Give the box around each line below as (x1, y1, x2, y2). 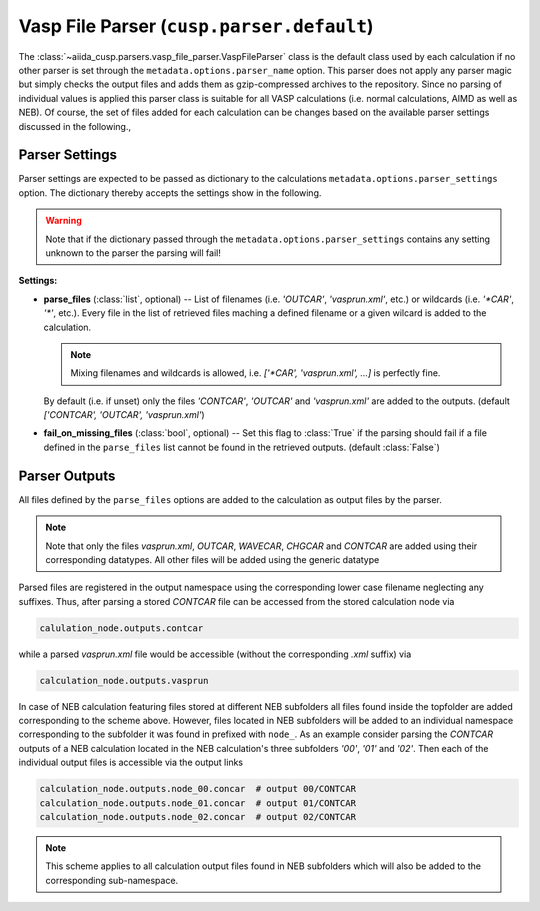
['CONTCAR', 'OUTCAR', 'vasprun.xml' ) (43, 409, 205, 421)
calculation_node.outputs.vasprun (39, 675, 209, 686)
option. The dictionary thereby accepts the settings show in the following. (18, 186, 322, 199)
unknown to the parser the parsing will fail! (45, 246, 222, 259)
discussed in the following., (18, 120, 132, 132)
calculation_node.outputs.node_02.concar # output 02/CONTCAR (39, 811, 357, 822)
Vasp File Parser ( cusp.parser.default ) (18, 15, 374, 37)
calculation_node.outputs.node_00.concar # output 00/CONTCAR (39, 783, 357, 795)
